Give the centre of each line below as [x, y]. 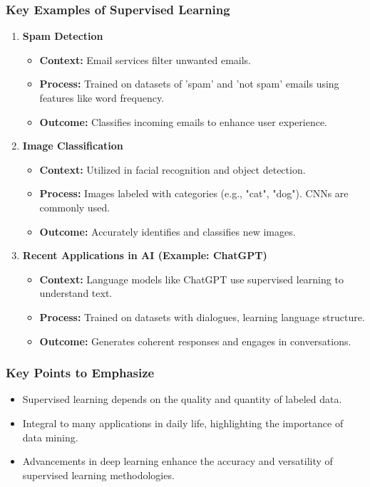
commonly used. [75, 207]
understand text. [76, 293]
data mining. [50, 437]
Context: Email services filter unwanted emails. [145, 59]
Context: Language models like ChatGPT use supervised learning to [191, 279]
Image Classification [73, 146]
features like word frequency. [102, 98]
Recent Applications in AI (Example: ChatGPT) [145, 255]
